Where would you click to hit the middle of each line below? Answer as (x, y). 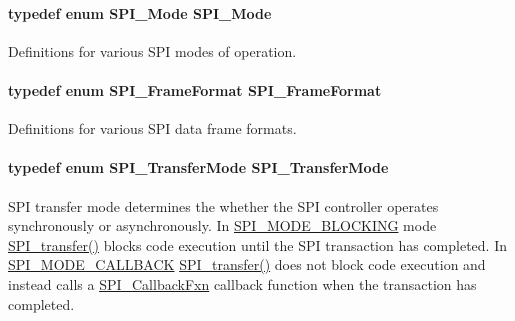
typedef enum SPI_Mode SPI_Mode (140, 12)
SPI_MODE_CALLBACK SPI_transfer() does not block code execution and (247, 264)
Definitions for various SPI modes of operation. (152, 50)
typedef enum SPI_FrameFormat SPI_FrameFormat (195, 89)
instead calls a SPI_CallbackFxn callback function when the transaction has (242, 283)
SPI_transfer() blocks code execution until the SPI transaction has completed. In (258, 244)
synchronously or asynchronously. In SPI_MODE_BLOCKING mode (222, 225)
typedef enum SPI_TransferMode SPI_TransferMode (198, 167)
